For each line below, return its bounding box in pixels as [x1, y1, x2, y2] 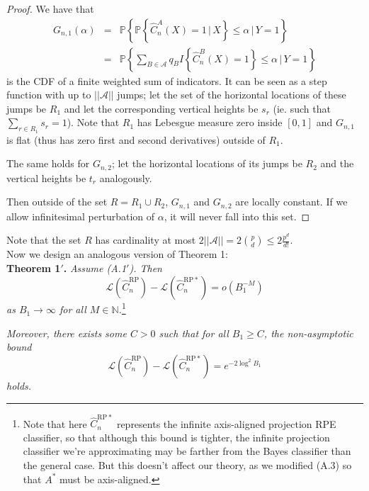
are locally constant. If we [235, 194, 348, 209]
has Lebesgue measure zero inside [137, 115, 283, 130]
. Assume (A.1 [63, 260, 127, 275]
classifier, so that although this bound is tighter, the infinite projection [23, 429, 330, 444]
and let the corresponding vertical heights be [64, 101, 259, 115]
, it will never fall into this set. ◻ [164, 208, 310, 223]
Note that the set [6, 232, 81, 247]
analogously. [99, 170, 152, 185]
